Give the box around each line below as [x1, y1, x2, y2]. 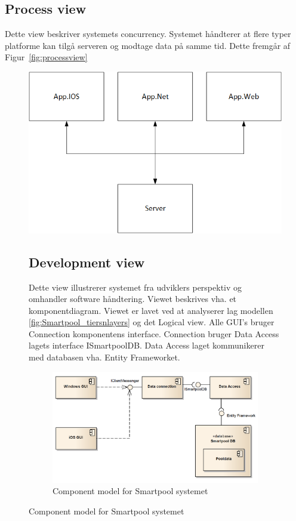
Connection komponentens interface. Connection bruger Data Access [29, 327, 279, 340]
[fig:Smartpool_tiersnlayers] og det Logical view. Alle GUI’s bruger [29, 316, 275, 328]
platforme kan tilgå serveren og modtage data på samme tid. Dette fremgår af [5, 39, 291, 51]
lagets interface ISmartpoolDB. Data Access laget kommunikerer [29, 339, 264, 352]
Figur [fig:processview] [5, 51, 88, 63]
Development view [29, 252, 145, 271]
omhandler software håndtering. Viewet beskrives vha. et [29, 292, 237, 305]
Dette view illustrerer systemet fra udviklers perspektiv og [29, 280, 242, 293]
